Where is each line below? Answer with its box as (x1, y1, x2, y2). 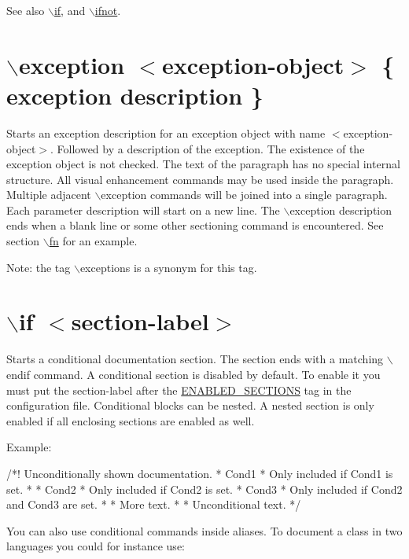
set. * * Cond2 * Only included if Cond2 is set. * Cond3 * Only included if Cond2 (6, 480, 403, 497)
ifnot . (94, 2, 121, 18)
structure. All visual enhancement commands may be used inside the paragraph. (6, 171, 394, 187)
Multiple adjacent (6, 186, 91, 203)
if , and (53, 2, 86, 18)
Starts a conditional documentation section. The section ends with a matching (6, 351, 384, 367)
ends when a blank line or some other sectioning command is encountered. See (6, 217, 384, 234)
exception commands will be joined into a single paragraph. (101, 186, 388, 203)
